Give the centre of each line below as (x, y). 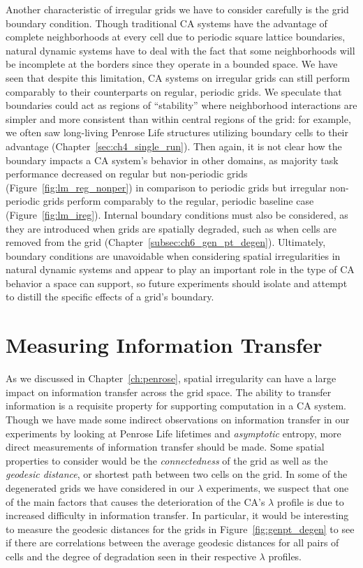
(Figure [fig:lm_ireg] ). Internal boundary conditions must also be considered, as (177, 214)
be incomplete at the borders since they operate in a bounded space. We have (172, 64)
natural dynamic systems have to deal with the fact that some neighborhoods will (180, 50)
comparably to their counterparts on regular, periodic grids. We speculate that (174, 91)
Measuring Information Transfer (164, 345)
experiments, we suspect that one (277, 487)
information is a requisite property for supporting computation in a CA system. (176, 406)
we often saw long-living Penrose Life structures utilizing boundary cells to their (177, 132)
